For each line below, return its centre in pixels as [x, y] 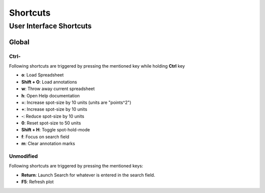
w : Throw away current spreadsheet [58, 89]
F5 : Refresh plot [38, 182]
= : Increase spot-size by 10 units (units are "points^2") [76, 102]
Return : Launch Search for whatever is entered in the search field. [88, 175]
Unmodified [24, 156]
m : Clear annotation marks [48, 144]
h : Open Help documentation [51, 96]
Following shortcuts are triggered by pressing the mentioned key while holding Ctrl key [97, 66]
